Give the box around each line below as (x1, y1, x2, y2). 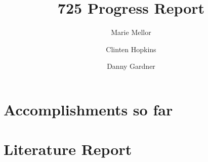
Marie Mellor (111, 27, 151, 37)
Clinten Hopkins (106, 44, 156, 54)
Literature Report (4, 139, 132, 159)
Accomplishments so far (4, 99, 173, 119)
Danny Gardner (107, 61, 155, 71)
